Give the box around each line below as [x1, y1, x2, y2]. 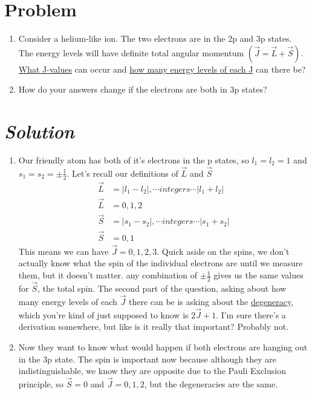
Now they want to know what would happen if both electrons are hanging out [18, 340, 308, 353]
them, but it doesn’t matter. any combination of [18, 269, 198, 281]
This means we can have [18, 245, 109, 257]
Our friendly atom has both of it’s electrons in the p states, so [18, 154, 249, 166]
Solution [4, 119, 74, 144]
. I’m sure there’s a [216, 308, 286, 321]
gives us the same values [213, 269, 304, 281]
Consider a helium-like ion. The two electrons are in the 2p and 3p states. [18, 32, 292, 45]
